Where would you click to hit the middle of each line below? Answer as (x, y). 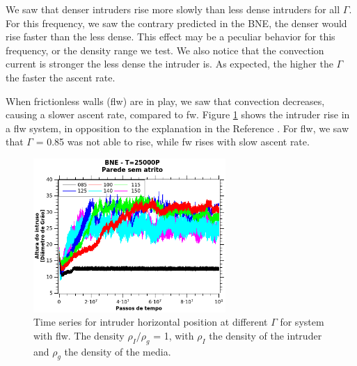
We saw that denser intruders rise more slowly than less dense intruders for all (173, 9)
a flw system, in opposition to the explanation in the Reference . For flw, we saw (177, 128)
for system (302, 322)
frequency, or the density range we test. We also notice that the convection (165, 50)
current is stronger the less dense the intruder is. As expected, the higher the (169, 64)
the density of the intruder (265, 335)
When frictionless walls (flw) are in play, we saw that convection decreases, (165, 101)
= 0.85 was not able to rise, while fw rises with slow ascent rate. (173, 142)
